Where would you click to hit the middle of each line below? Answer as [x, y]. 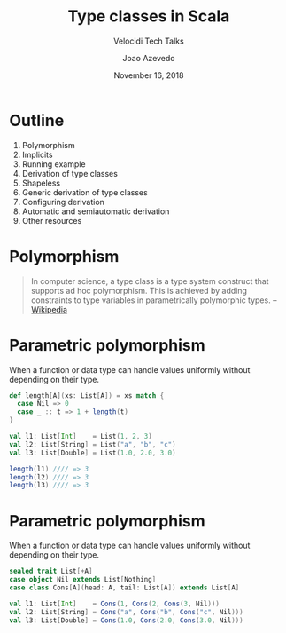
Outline [37, 120]
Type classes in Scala [149, 16]
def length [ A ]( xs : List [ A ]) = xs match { [87, 396]
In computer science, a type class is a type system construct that [150, 281]
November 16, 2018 [149, 75]
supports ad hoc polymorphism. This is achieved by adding [139, 290]
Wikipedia [49, 309]
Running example [54, 164]
